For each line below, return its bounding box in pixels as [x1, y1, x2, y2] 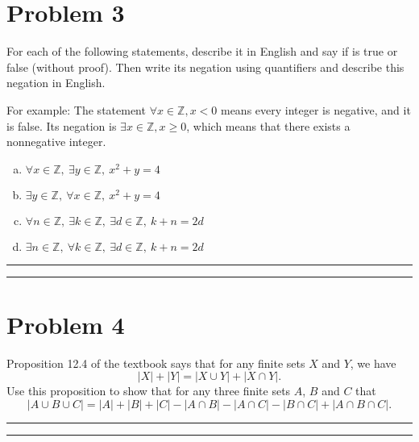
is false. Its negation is [6, 117, 117, 134]
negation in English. [6, 74, 106, 91]
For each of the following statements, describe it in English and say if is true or [6, 43, 398, 60]
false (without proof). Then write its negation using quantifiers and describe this [6, 58, 404, 75]
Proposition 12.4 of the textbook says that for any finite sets [6, 354, 305, 371]
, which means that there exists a [186, 117, 351, 134]
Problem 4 [6, 307, 125, 340]
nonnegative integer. [6, 133, 106, 150]
